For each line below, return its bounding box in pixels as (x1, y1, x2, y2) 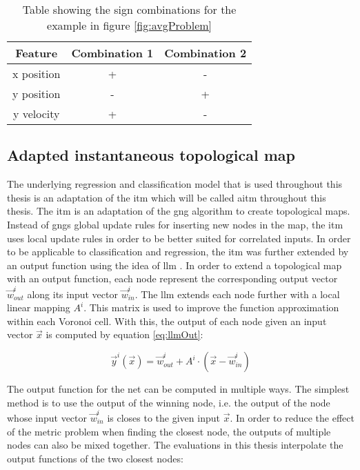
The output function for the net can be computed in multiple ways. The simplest (7, 382, 350, 396)
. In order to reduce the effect (230, 410, 354, 424)
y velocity (12, 106, 60, 121)
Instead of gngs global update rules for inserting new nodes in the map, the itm (7, 217, 343, 231)
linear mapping (7, 300, 70, 315)
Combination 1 (71, 45, 154, 61)
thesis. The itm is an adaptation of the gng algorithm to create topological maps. (7, 204, 350, 218)
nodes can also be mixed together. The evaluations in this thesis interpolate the (7, 438, 343, 452)
